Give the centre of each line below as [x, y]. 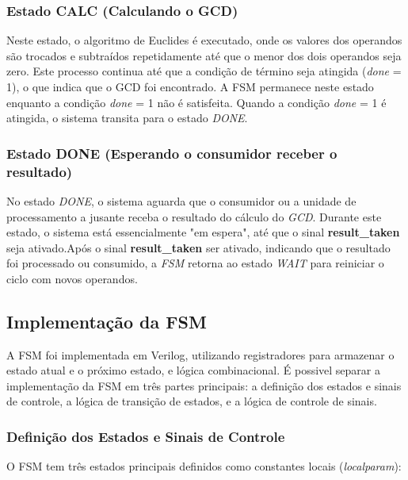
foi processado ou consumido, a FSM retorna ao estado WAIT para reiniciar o [195, 263]
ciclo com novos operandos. [72, 278]
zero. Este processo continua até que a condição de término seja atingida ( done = [204, 71]
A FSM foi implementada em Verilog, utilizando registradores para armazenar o [200, 354]
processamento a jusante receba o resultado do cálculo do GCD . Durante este [194, 216]
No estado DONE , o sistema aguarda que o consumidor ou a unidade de [181, 200]
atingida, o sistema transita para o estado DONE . [127, 118]
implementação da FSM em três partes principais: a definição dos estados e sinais [204, 385]
